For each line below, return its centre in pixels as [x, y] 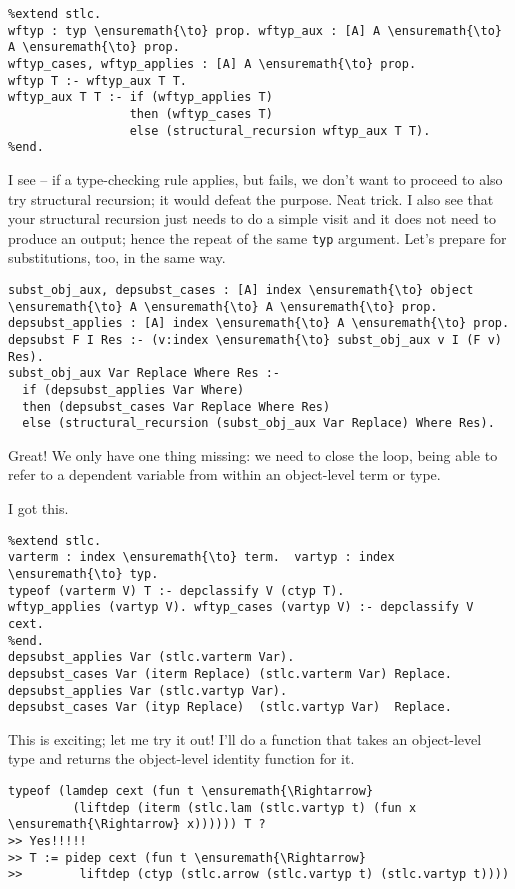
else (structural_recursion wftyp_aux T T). [280, 130]
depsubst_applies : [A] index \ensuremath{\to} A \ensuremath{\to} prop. [259, 323]
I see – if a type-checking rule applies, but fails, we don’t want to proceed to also [255, 178]
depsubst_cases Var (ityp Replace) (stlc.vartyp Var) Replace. [230, 707]
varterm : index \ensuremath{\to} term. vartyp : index [201, 557]
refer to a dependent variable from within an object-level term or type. [224, 474]
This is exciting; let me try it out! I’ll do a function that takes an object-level [245, 738]
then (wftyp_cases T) [201, 113]
